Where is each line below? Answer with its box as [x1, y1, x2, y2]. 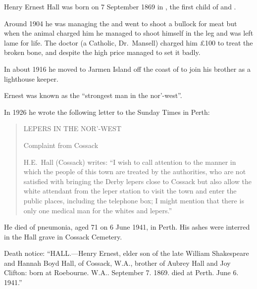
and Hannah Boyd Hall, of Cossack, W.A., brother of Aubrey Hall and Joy [4, 257, 231, 268]
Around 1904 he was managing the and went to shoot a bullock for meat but [4, 18, 237, 28]
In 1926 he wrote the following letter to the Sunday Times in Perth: [4, 106, 210, 117]
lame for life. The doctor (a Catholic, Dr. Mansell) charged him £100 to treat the [4, 37, 253, 48]
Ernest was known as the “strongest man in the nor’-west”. [4, 90, 182, 100]
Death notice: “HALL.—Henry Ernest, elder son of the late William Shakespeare [4, 248, 249, 258]
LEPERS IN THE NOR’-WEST [23, 123, 121, 134]
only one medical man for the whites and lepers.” [23, 205, 172, 215]
